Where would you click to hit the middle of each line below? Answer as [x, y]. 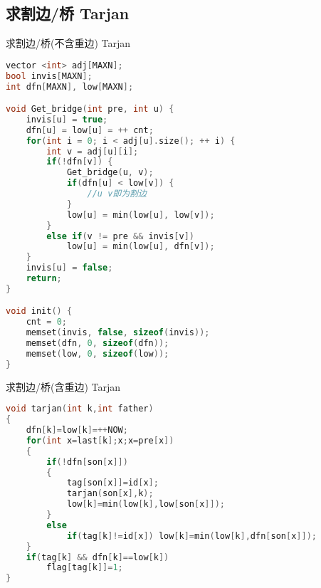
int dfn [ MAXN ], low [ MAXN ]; [70, 86]
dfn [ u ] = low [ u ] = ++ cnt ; [90, 130]
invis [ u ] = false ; [69, 268]
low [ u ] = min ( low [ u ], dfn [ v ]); [141, 247]
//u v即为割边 [117, 194]
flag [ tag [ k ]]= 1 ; [85, 568]
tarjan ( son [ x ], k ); [110, 494]
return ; [44, 279]
